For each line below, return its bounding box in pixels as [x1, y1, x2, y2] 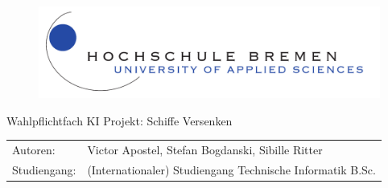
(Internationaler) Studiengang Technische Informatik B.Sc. [87, 161, 376, 178]
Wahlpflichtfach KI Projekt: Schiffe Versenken [6, 112, 233, 129]
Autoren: [12, 141, 56, 158]
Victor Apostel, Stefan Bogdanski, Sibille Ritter [87, 141, 323, 158]
